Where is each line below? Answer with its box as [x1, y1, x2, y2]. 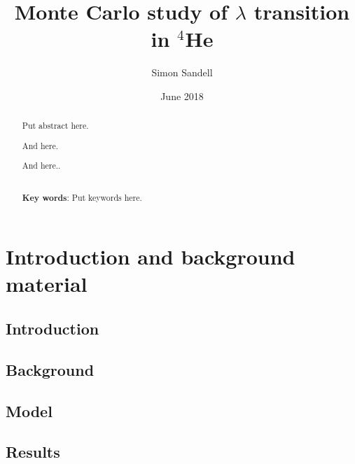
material [6, 269, 88, 298]
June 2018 [160, 88, 204, 103]
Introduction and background [6, 242, 295, 271]
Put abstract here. [22, 120, 89, 132]
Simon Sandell [151, 65, 213, 80]
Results [6, 441, 60, 463]
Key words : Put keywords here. [22, 191, 142, 204]
